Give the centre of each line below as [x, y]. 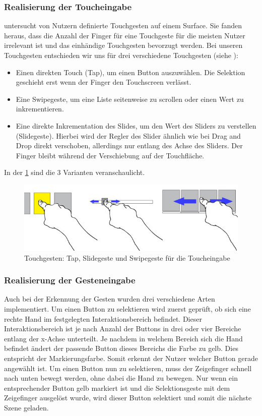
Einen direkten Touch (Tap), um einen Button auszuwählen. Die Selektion [130, 72]
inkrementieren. [40, 109]
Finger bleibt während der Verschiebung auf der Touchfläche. [110, 155]
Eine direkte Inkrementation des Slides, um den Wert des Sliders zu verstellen [136, 125]
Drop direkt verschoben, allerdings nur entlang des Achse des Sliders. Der [129, 145]
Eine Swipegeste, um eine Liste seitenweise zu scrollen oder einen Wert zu [130, 99]
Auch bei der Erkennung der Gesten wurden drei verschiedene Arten [110, 299]
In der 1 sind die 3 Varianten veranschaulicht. [75, 172]
